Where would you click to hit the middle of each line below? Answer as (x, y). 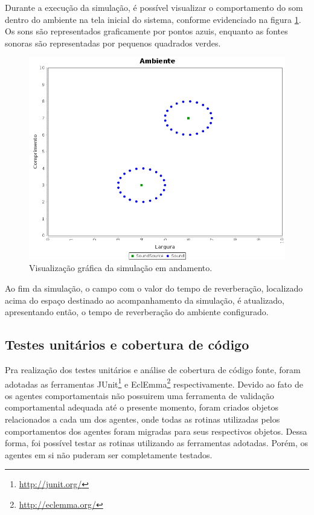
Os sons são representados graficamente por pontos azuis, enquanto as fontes (146, 31)
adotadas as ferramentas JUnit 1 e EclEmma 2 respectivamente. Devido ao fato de (154, 383)
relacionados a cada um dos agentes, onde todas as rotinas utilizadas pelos (143, 419)
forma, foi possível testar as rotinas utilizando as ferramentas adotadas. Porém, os (156, 443)
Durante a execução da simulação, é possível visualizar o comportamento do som (154, 7)
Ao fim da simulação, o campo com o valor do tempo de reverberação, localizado (154, 288)
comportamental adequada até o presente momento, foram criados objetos (142, 407)
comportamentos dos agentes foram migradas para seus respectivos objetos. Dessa (156, 431)
